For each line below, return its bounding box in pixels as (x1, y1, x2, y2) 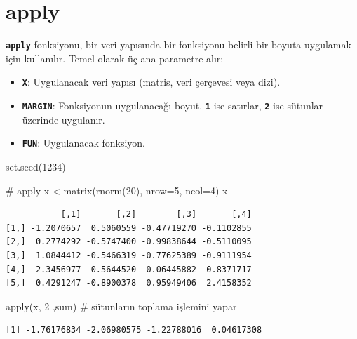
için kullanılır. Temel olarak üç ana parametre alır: (6, 51, 224, 65)
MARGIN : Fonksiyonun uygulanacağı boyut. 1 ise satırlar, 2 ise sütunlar (22, 98, 323, 113)
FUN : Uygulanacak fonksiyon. (22, 135, 146, 150)
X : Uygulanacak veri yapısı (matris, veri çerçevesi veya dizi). (22, 74, 281, 89)
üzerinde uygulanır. (22, 112, 105, 126)
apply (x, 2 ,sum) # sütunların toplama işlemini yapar (6, 298, 237, 313)
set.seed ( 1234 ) (6, 159, 66, 173)
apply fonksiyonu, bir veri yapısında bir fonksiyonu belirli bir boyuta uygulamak (6, 37, 351, 52)
